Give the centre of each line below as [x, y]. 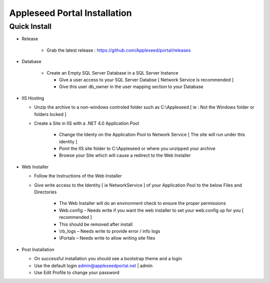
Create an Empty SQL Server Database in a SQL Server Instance [113, 73]
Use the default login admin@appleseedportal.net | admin [93, 266]
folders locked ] [50, 114]
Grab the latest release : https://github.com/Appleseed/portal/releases [119, 50]
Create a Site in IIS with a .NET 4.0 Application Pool [87, 123]
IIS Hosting [33, 98]
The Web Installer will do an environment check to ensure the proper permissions [142, 203]
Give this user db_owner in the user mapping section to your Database [131, 87]
